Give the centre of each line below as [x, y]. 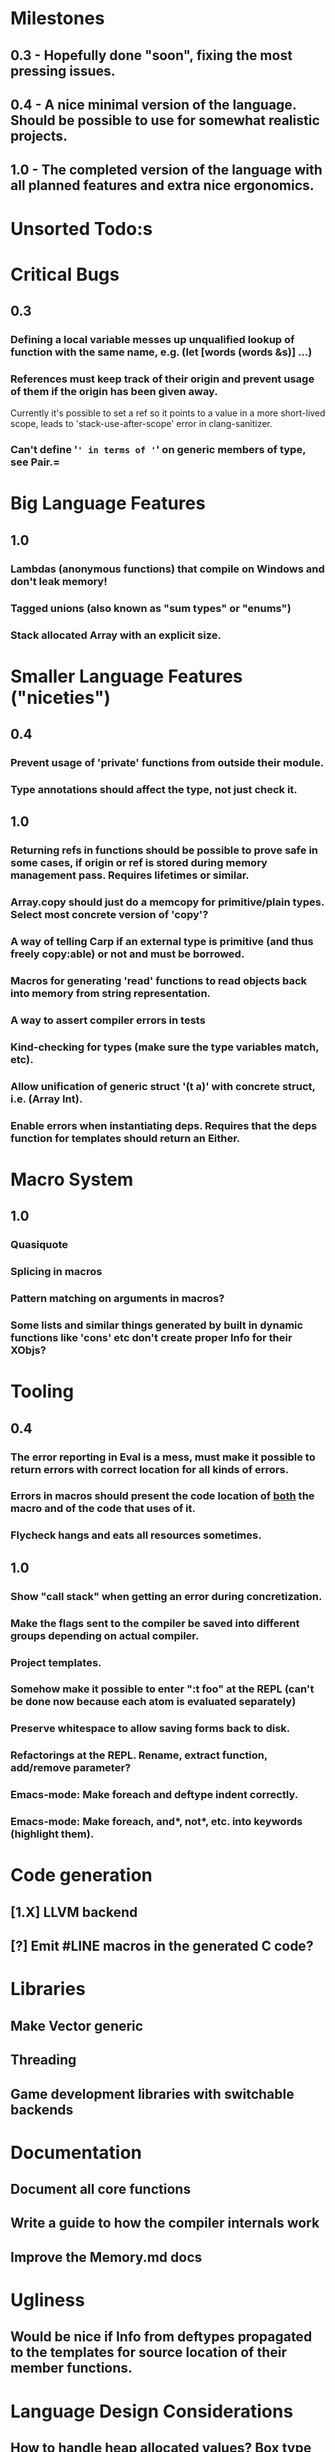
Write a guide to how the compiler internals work [165, 2223]
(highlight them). [52, 1834]
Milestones [57, 18]
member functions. [71, 2368]
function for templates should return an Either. [125, 1138]
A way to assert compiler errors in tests [108, 1020]
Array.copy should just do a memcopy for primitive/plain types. [167, 902]
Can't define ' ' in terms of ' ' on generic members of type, [158, 450]
